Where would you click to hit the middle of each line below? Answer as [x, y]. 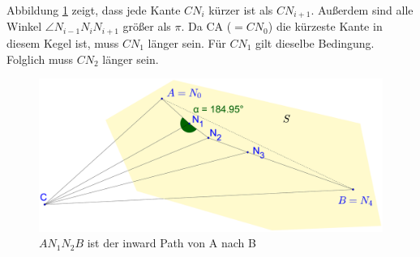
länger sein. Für [187, 42]
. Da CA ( [206, 26]
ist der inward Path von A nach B [171, 243]
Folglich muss [40, 59]
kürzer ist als [241, 10]
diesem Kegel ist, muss [63, 42]
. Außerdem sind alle [362, 10]
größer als [147, 26]
